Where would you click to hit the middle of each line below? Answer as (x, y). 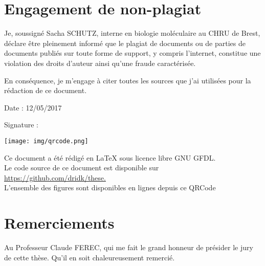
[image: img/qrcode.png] (46, 141)
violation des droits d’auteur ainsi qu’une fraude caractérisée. (100, 63)
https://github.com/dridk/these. (55, 177)
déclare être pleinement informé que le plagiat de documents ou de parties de (125, 43)
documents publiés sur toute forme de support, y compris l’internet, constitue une (132, 53)
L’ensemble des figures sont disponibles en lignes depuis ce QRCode (110, 187)
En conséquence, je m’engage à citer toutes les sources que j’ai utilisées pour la (128, 80)
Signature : (21, 125)
